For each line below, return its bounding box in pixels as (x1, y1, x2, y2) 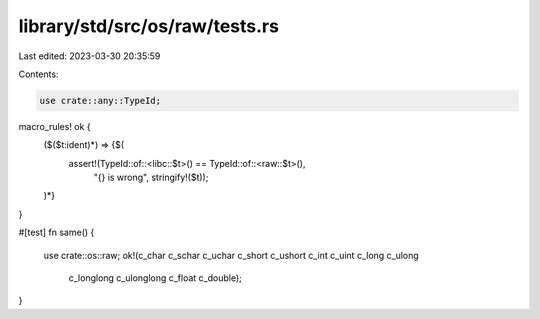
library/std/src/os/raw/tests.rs (18, 15, 280, 37)
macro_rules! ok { (18, 120, 91, 132)
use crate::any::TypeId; (39, 95, 162, 106)
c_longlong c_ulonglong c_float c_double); (68, 272, 242, 284)
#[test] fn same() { (18, 226, 95, 239)
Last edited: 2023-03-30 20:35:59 (18, 50, 161, 62)
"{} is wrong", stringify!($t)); (93, 171, 209, 184)
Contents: (18, 68, 59, 80)
